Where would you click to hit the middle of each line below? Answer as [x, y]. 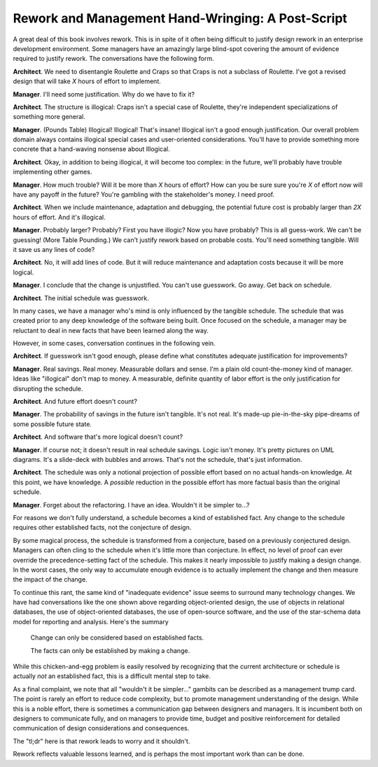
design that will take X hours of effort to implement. [87, 81]
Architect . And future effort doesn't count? [75, 402]
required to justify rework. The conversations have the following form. [114, 59]
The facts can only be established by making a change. [110, 650]
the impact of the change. [50, 579]
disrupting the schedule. [48, 388]
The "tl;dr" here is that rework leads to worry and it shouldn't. [101, 741]
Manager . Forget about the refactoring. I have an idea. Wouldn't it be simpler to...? [131, 505]
